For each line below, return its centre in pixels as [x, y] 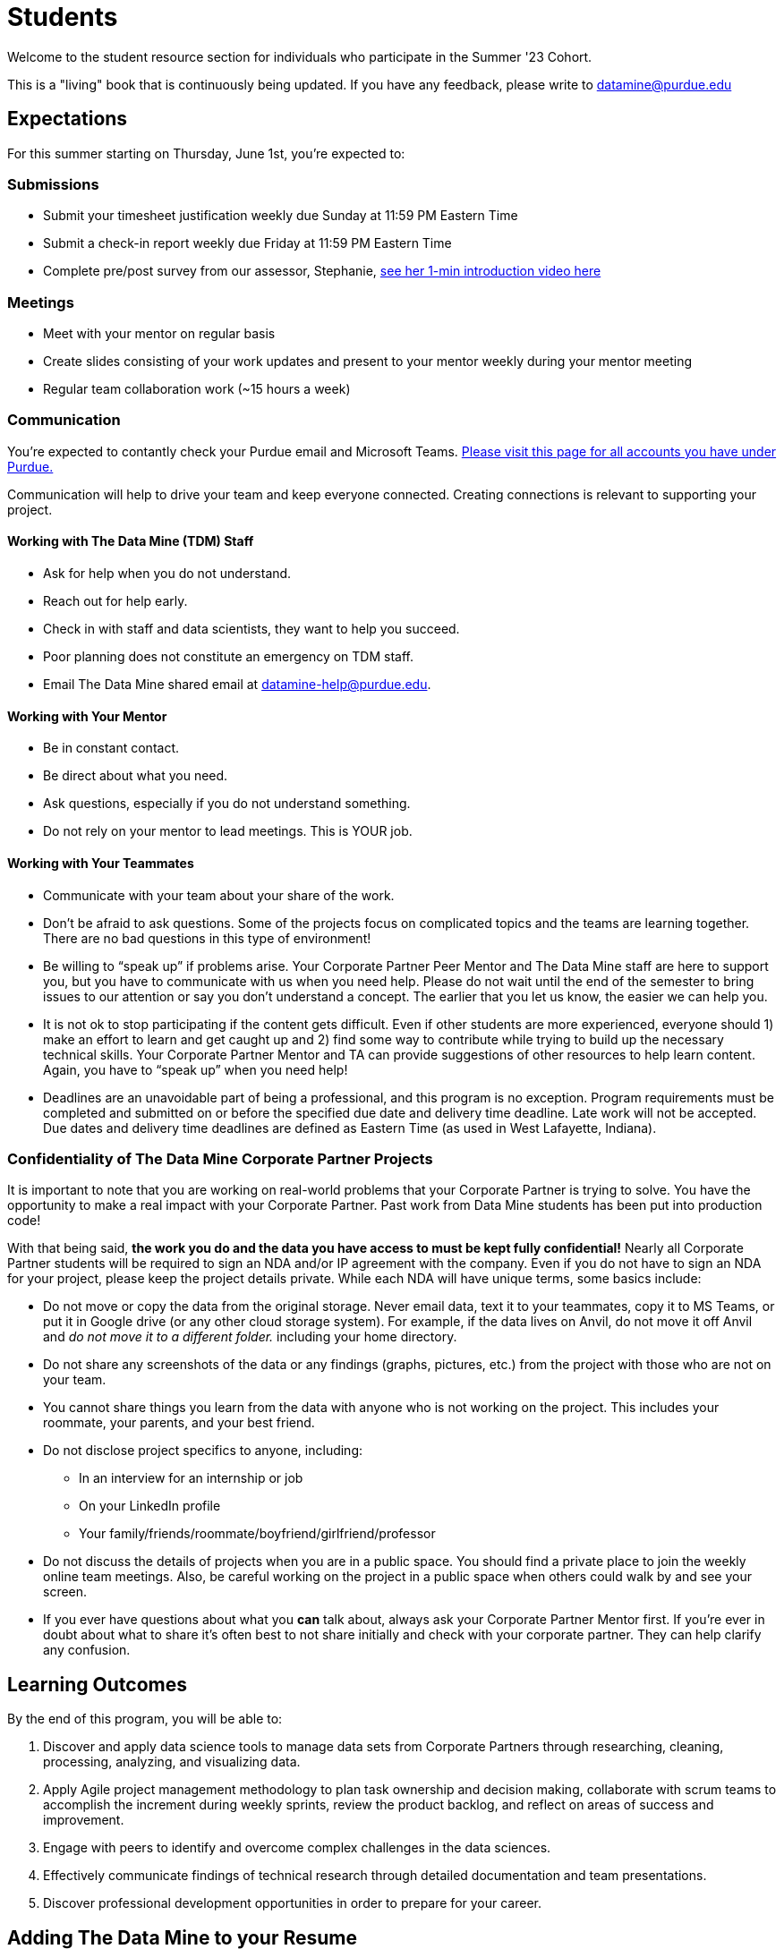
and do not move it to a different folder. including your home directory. [250, 1337]
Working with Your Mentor [87, 716]
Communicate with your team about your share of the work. [219, 895]
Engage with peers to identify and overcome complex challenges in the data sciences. [297, 1848]
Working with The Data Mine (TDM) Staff [131, 541]
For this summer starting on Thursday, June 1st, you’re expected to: [206, 153]
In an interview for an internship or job [191, 1478]
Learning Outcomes [97, 1684]
